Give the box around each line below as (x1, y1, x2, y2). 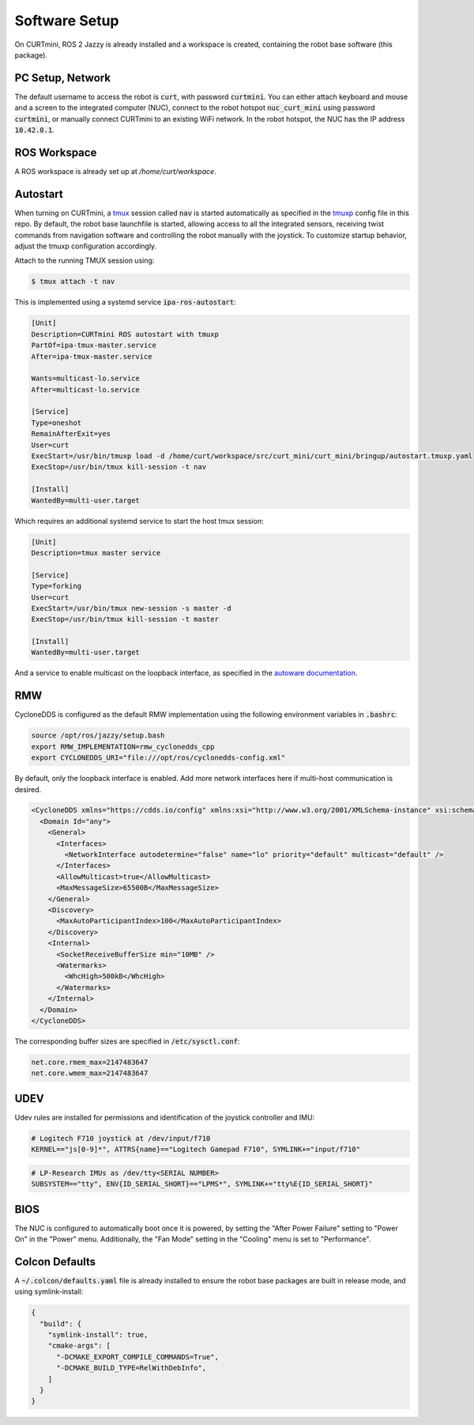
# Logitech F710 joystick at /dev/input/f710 (31, 1134, 211, 1143)
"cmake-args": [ (47, 1341, 111, 1351)
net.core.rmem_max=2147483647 (31, 1057, 149, 1067)
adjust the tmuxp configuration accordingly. (14, 241, 157, 251)
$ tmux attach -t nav (31, 277, 115, 286)
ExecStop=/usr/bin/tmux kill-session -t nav (31, 463, 207, 472)
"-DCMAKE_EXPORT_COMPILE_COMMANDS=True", (56, 1352, 219, 1361)
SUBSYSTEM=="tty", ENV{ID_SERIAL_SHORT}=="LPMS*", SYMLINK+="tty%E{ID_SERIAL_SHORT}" (31, 1180, 373, 1188)
